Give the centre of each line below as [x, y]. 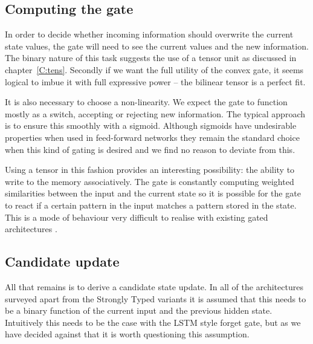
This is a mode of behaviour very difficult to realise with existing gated [137, 217]
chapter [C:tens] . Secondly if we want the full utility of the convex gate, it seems [154, 69]
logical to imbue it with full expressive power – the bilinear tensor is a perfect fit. [155, 81]
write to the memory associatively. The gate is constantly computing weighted [150, 181]
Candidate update [62, 261]
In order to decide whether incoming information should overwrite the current [149, 34]
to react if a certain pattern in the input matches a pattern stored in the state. [151, 205]
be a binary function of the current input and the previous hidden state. [139, 310]
